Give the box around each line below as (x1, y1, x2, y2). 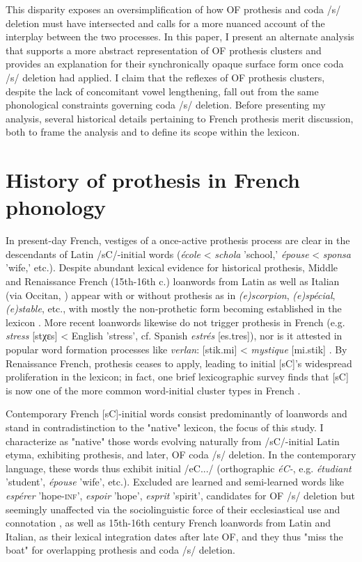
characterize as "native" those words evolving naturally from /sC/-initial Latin (6, 433, 340, 448)
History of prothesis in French (6, 166, 300, 194)
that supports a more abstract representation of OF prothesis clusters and (6, 42, 322, 57)
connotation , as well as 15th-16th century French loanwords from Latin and (6, 515, 331, 530)
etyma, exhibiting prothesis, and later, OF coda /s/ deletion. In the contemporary (6, 447, 356, 462)
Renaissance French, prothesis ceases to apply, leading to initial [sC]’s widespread (6, 355, 352, 370)
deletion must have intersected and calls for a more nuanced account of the (6, 15, 325, 30)
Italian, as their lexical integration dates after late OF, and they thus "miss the (6, 529, 343, 543)
